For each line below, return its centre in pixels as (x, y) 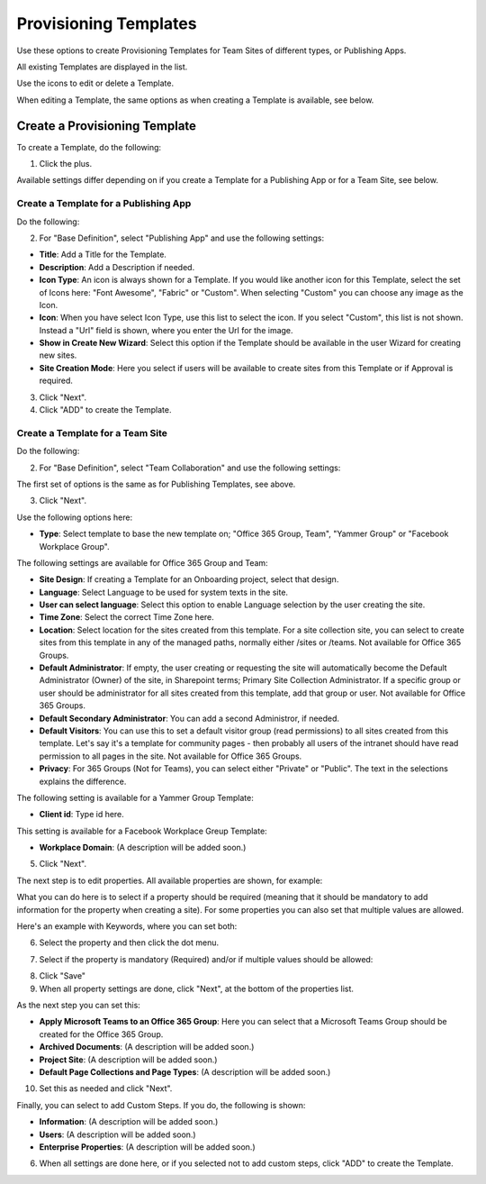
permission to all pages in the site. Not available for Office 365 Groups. (171, 756)
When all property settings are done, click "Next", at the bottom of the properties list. (197, 988)
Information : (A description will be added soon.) (129, 1122)
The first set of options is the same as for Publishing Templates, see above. (156, 484)
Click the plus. (66, 164)
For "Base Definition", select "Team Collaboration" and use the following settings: (190, 468)
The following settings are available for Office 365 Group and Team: (143, 562)
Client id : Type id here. (82, 815)
